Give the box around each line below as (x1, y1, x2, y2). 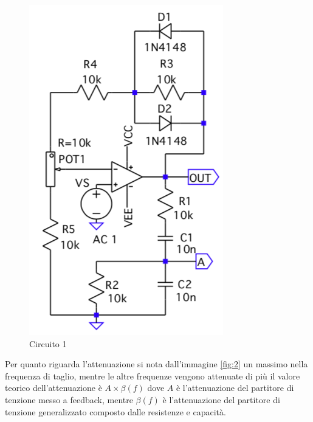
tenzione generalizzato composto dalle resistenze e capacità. (5, 405, 226, 418)
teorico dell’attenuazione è (5, 381, 102, 394)
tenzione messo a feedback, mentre (5, 393, 133, 406)
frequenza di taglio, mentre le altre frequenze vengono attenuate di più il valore (5, 369, 300, 382)
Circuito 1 (29, 337, 67, 350)
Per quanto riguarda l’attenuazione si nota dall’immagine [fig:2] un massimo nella (5, 358, 308, 370)
